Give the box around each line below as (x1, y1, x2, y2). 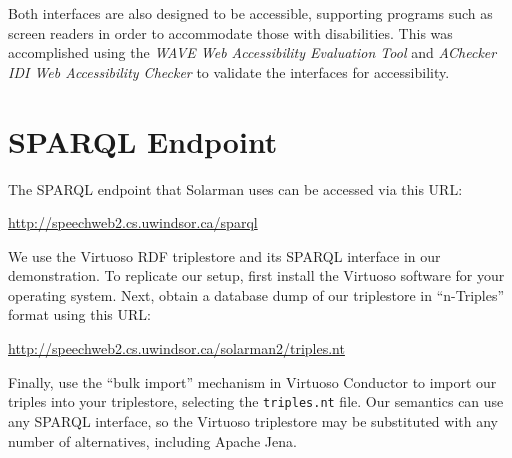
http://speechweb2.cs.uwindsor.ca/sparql (8, 212, 258, 233)
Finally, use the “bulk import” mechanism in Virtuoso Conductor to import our (8, 371, 497, 392)
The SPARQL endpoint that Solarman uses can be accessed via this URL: (8, 178, 463, 199)
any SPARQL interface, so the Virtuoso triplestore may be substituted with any (8, 410, 498, 431)
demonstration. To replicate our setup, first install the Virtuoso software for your (8, 265, 505, 286)
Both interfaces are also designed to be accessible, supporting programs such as (8, 3, 493, 23)
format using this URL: (8, 304, 151, 325)
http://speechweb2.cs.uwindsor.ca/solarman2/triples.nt (8, 338, 345, 359)
